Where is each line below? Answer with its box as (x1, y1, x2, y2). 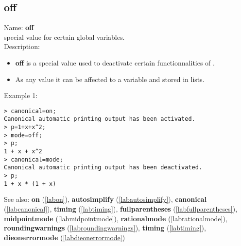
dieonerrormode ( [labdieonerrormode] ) (4, 232, 125, 242)
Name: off (4, 22, 34, 33)
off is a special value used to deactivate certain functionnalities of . (15, 57, 215, 67)
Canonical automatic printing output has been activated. (4, 115, 195, 123)
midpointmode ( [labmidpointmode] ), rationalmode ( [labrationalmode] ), (4, 213, 227, 223)
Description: (4, 41, 40, 51)
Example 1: (4, 90, 38, 100)
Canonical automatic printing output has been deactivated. (4, 164, 203, 171)
